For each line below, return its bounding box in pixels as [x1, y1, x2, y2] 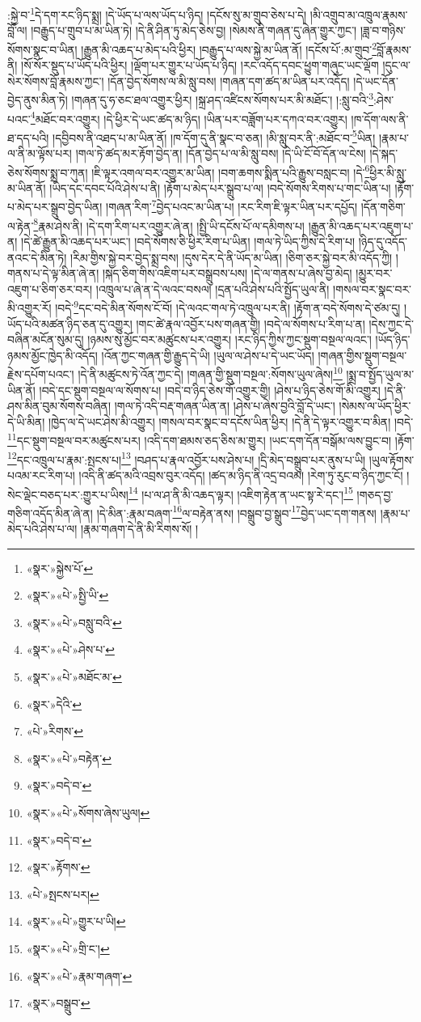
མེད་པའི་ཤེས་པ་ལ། [7, 520, 78, 536]
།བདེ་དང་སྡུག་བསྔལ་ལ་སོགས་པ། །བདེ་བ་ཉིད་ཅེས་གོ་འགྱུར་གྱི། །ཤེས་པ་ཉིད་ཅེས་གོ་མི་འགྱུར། [39, 381, 381, 398]
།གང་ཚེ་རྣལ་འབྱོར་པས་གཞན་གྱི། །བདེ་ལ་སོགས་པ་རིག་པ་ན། [136, 315, 365, 332]
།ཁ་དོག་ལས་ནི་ [351, 110, 409, 127]
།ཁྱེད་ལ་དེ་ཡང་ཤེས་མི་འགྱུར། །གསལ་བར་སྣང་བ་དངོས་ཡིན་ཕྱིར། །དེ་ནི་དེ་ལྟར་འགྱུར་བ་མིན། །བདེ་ [48, 413, 414, 430]
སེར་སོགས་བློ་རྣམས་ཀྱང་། [7, 72, 104, 89]
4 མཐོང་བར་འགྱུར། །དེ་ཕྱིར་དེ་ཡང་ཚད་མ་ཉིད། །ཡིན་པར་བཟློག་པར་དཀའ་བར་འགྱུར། [30, 108, 347, 127]
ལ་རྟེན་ [7, 217, 34, 234]
